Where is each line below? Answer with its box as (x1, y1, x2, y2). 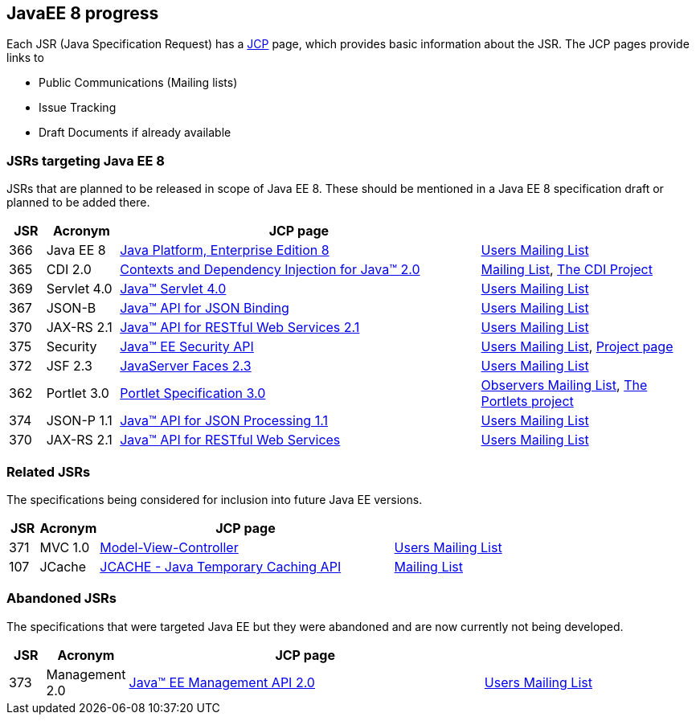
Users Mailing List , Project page (481, 338, 673, 355)
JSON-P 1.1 (46, 412, 113, 429)
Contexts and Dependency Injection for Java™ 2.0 (120, 261, 420, 278)
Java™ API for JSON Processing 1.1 (120, 412, 328, 429)
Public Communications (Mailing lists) (39, 76, 238, 90)
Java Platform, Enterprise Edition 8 (120, 242, 330, 259)
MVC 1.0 (39, 539, 90, 555)
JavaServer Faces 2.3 (120, 358, 252, 375)
